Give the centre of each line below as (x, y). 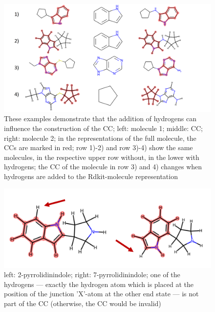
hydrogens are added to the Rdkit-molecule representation (91, 176)
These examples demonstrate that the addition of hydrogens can (100, 118)
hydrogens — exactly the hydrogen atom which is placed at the (99, 284)
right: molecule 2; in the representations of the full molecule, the (100, 138)
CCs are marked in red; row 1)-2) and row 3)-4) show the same (98, 147)
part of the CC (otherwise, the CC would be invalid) (83, 303)
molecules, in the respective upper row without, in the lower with (102, 157)
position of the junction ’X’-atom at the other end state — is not (101, 294)
